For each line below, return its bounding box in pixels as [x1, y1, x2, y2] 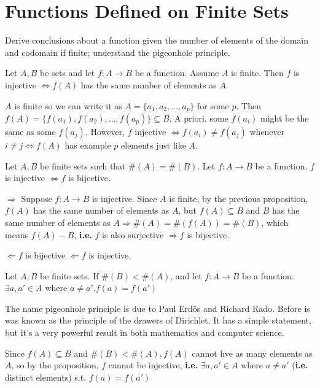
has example [64, 138, 111, 151]
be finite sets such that [40, 159, 126, 172]
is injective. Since [92, 192, 157, 204]
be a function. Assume [135, 66, 219, 79]
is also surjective [102, 228, 164, 241]
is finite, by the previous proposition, [169, 192, 308, 204]
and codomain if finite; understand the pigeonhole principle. [5, 45, 230, 58]
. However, [85, 125, 125, 138]
